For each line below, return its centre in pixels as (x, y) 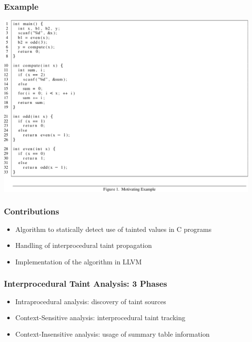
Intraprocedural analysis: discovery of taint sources (91, 301)
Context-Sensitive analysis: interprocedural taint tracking (100, 318)
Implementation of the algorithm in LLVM (79, 262)
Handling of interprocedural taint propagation (84, 245)
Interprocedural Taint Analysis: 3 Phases (86, 283)
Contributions (31, 211)
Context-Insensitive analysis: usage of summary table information (112, 334)
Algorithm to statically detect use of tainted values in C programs (113, 229)
